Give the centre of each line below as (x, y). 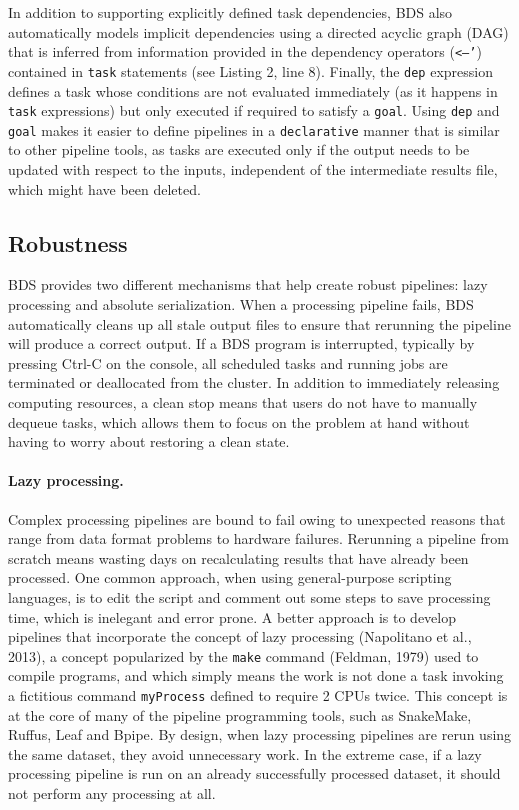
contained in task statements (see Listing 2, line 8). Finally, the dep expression (250, 70)
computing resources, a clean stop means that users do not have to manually (243, 401)
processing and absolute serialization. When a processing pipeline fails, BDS (241, 303)
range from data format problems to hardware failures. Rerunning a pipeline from (258, 538)
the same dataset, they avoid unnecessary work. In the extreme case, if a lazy (245, 753)
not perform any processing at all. (112, 792)
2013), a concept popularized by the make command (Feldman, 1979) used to (243, 655)
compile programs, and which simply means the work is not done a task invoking (256, 675)
